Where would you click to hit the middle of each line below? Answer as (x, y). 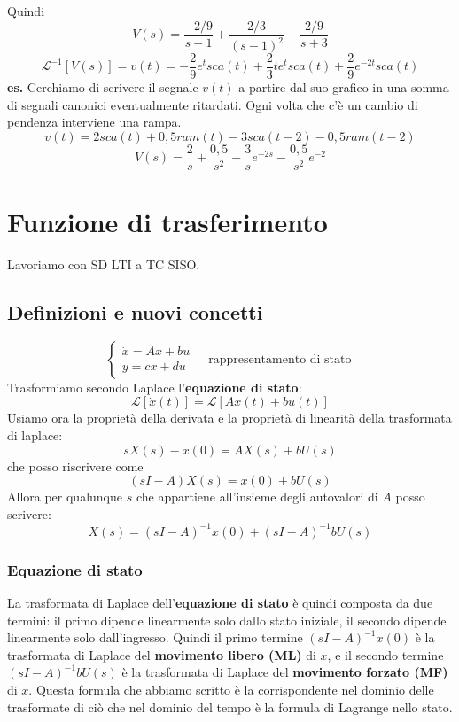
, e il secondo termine (385, 654)
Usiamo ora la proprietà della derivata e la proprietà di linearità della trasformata (229, 418)
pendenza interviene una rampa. (94, 122)
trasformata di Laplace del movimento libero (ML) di (162, 654)
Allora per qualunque (65, 497)
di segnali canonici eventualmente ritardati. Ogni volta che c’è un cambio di (213, 104)
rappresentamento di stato (280, 359)
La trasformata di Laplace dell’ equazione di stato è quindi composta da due (220, 603)
